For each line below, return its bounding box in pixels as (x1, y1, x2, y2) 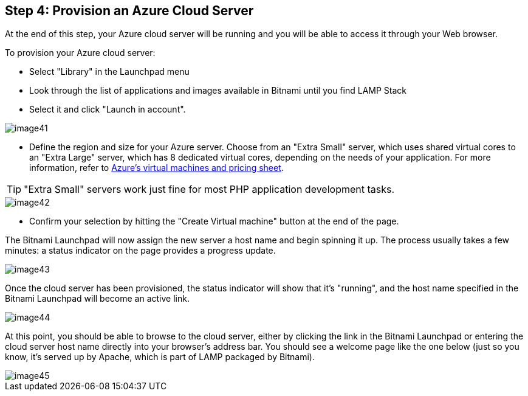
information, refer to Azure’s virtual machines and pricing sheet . (29, 162, 284, 173)
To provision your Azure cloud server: (5, 47, 156, 58)
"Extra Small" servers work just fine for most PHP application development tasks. (24, 183, 395, 196)
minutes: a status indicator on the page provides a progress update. (5, 245, 276, 256)
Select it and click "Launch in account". (29, 104, 186, 115)
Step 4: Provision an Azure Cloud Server (5, 3, 254, 18)
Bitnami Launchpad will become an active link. (5, 293, 190, 304)
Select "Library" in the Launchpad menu (29, 66, 190, 77)
